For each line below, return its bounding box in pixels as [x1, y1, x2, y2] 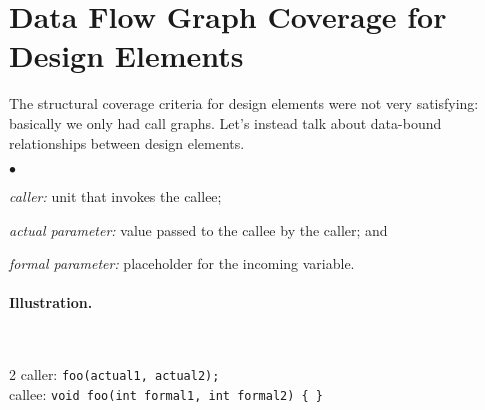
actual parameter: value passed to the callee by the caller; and [9, 219, 388, 240]
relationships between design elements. [9, 132, 245, 153]
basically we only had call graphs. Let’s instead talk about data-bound [9, 112, 442, 133]
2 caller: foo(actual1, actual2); [9, 364, 220, 385]
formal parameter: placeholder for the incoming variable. [9, 253, 355, 274]
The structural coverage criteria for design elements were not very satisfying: [9, 93, 479, 114]
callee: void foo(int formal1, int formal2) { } [9, 383, 324, 404]
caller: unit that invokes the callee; [9, 186, 222, 207]
